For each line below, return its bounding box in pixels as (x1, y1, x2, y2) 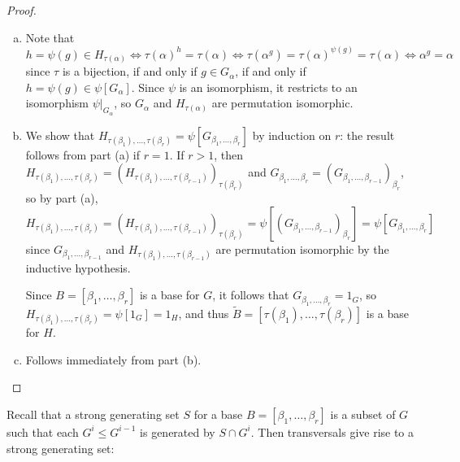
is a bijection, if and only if (62, 63, 197, 80)
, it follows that (212, 286, 289, 303)
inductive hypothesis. (25, 259, 131, 276)
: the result (340, 126, 395, 143)
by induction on (252, 126, 332, 143)
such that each (7, 423, 79, 440)
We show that (25, 126, 95, 143)
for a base (193, 405, 243, 422)
